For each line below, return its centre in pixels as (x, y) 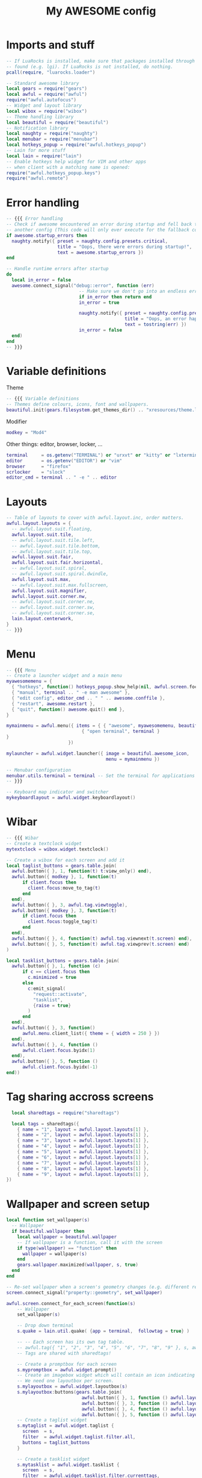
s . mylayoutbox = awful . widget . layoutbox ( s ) (72, 1387)
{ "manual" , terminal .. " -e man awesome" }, (71, 693)
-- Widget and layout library (44, 106)
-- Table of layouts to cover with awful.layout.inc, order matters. (95, 518)
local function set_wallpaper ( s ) (48, 1220)
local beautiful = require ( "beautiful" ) (58, 122)
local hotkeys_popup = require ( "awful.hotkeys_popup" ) (76, 145)
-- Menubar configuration (38, 770)
